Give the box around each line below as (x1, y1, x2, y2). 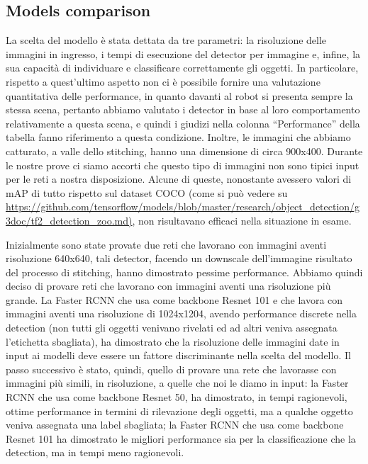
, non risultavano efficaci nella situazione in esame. (132, 213, 352, 227)
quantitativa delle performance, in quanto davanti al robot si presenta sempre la (6, 88, 353, 103)
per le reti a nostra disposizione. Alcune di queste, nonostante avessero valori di (6, 171, 352, 186)
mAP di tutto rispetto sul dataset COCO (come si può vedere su (6, 185, 288, 200)
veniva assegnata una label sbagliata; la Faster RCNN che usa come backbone (6, 417, 344, 432)
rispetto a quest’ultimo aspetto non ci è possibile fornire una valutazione (6, 74, 320, 89)
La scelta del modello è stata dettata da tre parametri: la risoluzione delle (6, 33, 327, 47)
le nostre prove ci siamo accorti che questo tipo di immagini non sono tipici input (6, 157, 359, 172)
